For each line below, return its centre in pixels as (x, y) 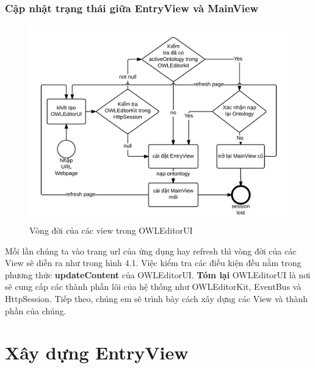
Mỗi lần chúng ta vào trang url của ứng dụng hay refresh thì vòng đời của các (151, 251)
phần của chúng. (36, 310)
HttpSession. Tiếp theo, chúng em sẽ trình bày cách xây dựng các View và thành (157, 298)
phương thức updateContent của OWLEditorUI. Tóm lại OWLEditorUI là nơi (158, 274)
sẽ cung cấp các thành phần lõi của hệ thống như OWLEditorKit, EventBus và (153, 287)
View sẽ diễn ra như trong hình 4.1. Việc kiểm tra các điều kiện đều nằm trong (153, 263)
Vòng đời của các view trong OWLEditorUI (111, 230)
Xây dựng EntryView (97, 352)
